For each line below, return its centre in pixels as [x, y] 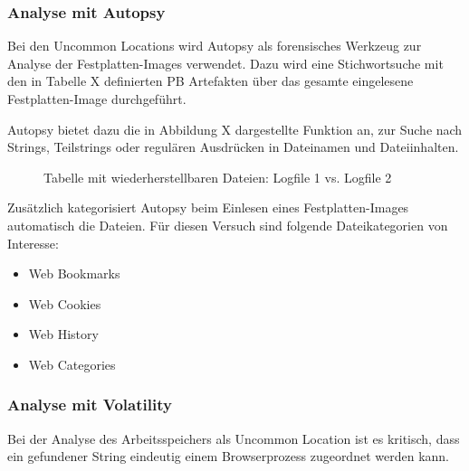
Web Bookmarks [74, 273]
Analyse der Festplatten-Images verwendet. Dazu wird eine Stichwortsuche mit [225, 63]
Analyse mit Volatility [90, 405]
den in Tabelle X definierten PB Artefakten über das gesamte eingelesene [211, 81]
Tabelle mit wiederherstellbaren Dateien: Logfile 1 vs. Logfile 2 [218, 177]
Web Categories [72, 364]
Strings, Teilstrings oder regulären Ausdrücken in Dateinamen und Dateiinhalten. [233, 147]
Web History [63, 334]
